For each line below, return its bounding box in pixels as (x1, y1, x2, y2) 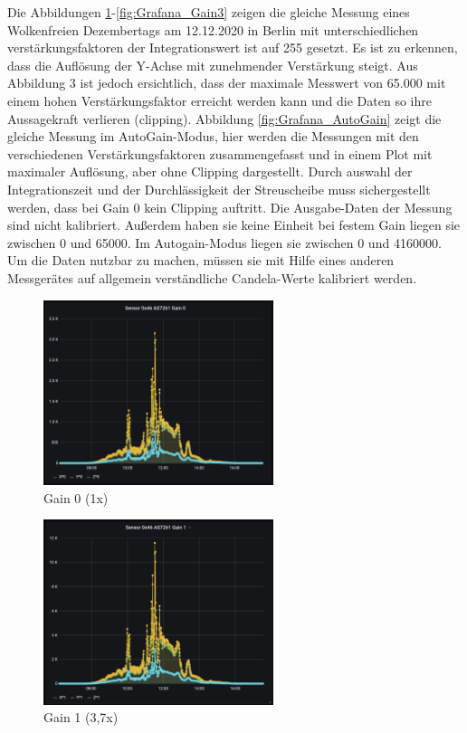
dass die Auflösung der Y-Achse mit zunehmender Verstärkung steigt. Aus (7, 55, 418, 74)
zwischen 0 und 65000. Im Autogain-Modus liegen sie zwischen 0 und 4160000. (7, 233, 442, 252)
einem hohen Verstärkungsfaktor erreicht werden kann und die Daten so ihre (7, 90, 432, 109)
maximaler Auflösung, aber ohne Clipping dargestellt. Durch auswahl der (7, 162, 413, 181)
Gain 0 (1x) (43, 488, 109, 507)
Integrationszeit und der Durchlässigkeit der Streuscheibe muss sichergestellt (7, 179, 431, 198)
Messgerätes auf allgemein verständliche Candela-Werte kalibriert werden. (7, 268, 417, 287)
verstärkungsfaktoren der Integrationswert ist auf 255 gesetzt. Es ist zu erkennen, (7, 38, 458, 57)
